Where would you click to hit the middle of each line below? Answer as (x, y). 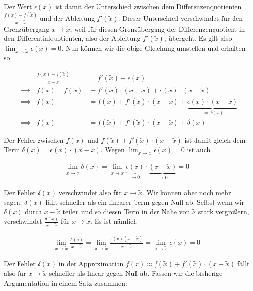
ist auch (199, 150)
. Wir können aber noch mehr (187, 192)
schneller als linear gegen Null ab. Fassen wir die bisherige (136, 273)
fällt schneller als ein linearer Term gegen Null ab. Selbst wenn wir (145, 202)
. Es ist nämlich (114, 221)
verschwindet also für (90, 192)
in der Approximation (91, 264)
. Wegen (113, 150)
